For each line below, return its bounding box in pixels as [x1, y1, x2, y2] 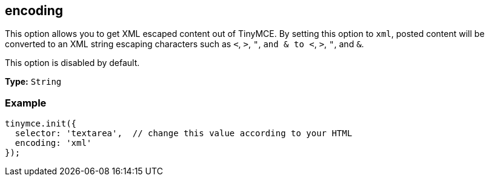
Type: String [5, 76, 62, 87]
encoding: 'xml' [15, 138, 92, 148]
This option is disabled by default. [5, 58, 140, 68]
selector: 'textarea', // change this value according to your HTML [15, 128, 353, 139]
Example [5, 96, 47, 109]
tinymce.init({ [5, 119, 77, 129]
